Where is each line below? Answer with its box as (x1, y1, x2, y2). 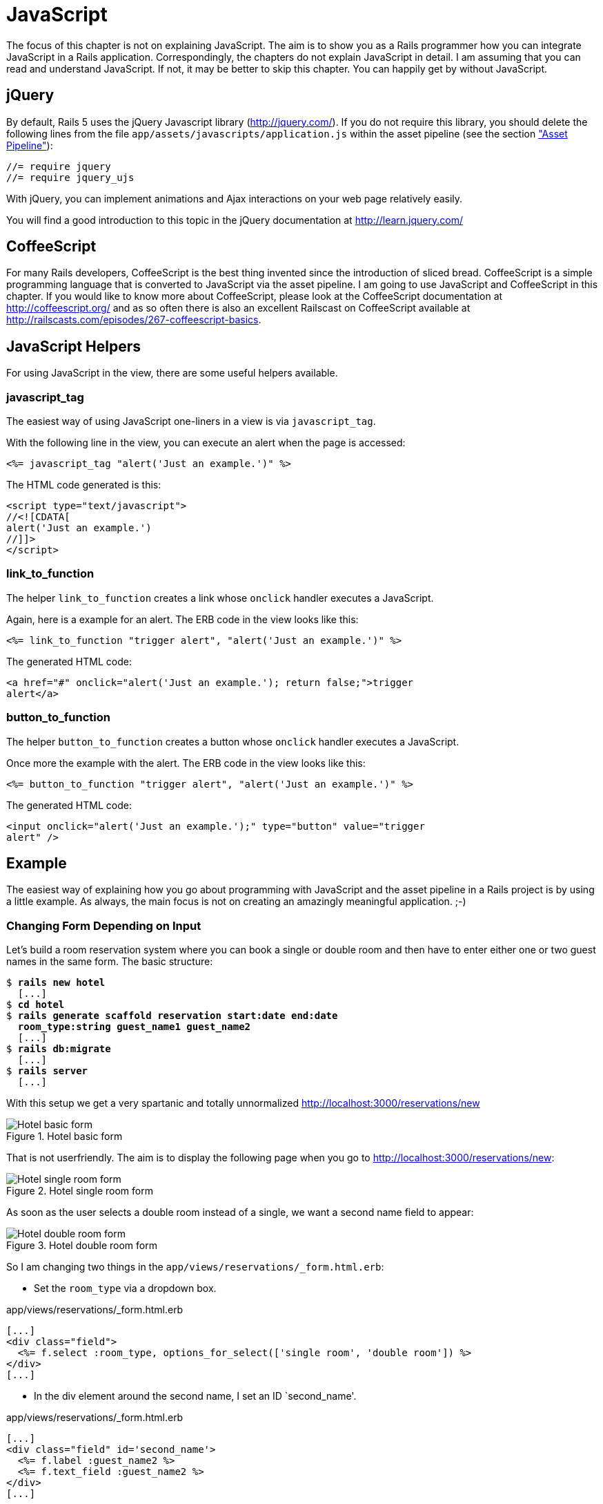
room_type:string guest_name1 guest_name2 (17, 1021, 251, 1033)
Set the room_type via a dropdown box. (34, 1282, 217, 1295)
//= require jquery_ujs (6, 171, 135, 183)
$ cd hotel (6, 999, 65, 1011)
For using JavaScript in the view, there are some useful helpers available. (6, 367, 338, 379)
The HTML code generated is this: (6, 479, 161, 491)
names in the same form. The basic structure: (6, 955, 213, 968)
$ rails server (6, 1065, 88, 1077)
